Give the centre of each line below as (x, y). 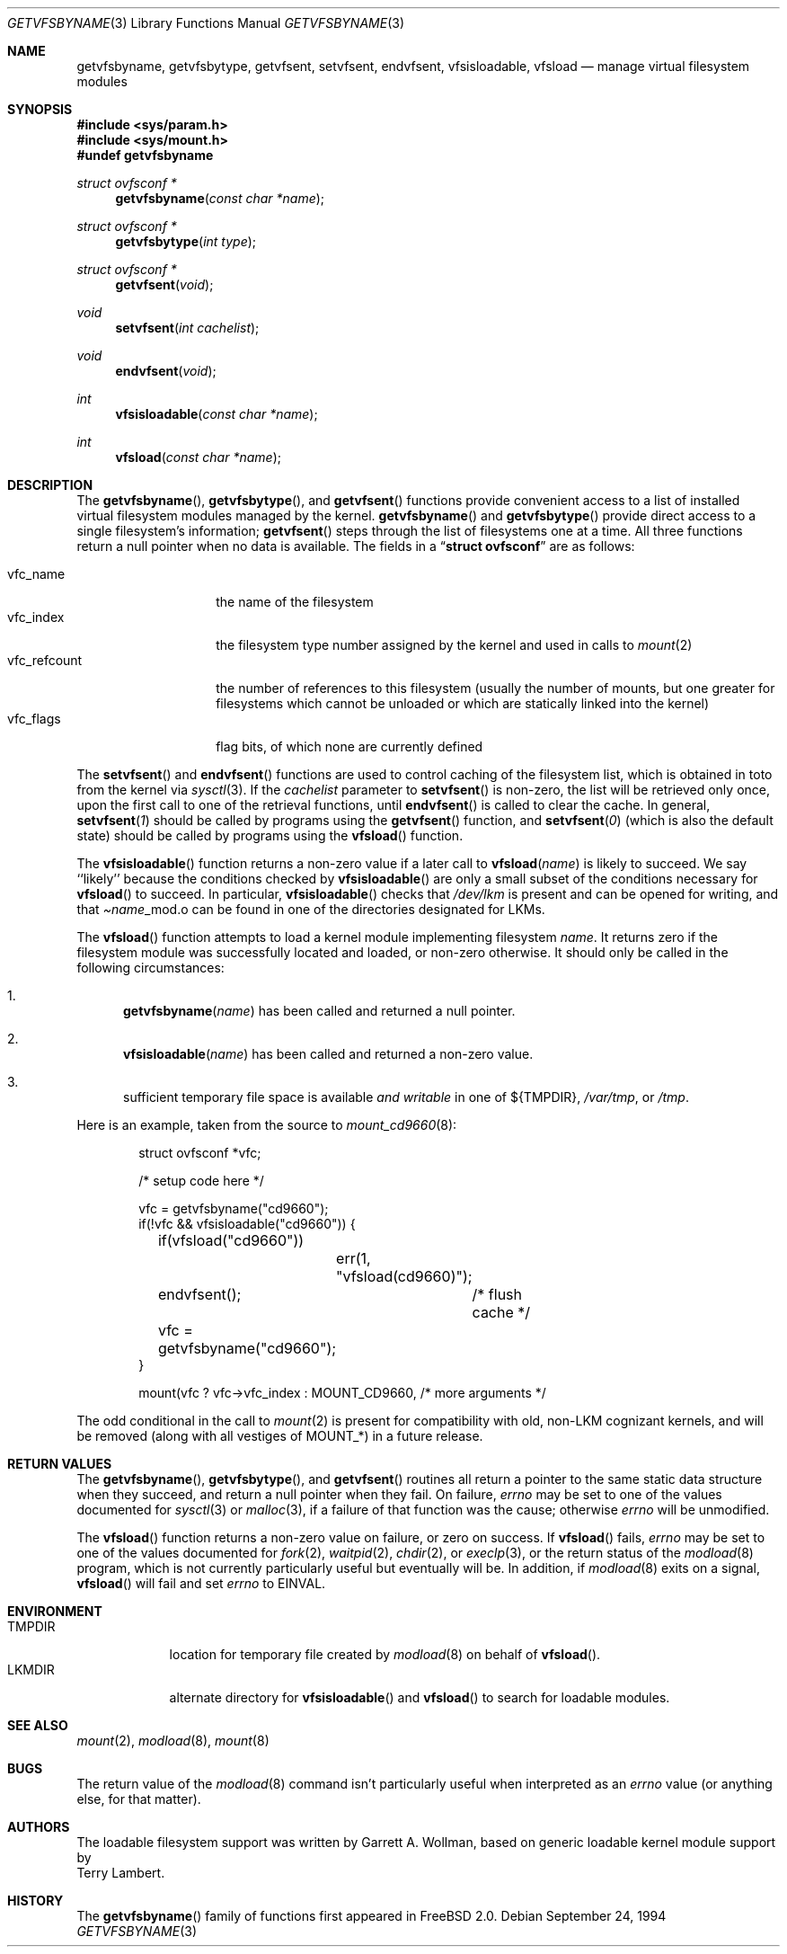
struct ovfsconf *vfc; (200, 1153)
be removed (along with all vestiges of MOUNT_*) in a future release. (280, 1436)
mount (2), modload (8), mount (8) (173, 1741)
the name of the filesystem (295, 602)
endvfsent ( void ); (166, 371)
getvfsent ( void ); (164, 284)
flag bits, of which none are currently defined (349, 746)
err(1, (354, 1258)
